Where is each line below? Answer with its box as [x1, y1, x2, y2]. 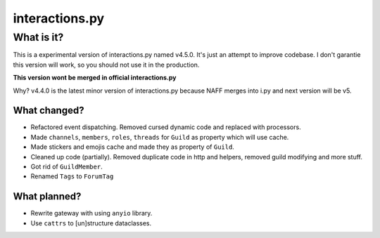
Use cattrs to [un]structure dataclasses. [30, 218, 152, 227]
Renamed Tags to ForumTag [30, 172, 114, 180]
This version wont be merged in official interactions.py [13, 74, 177, 82]
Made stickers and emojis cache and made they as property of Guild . [30, 143, 235, 151]
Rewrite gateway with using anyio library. [30, 209, 153, 218]
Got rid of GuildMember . [30, 162, 103, 171]
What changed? [13, 105, 84, 117]
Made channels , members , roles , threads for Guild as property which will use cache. [30, 133, 289, 141]
